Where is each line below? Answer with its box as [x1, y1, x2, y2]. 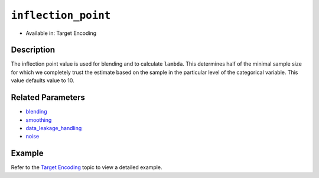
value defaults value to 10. [11, 77, 75, 84]
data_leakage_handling [25, 124, 82, 131]
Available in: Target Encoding [25, 30, 97, 37]
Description [11, 45, 56, 55]
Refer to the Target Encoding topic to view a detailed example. [11, 164, 162, 171]
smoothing [25, 116, 52, 124]
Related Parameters [11, 92, 86, 103]
